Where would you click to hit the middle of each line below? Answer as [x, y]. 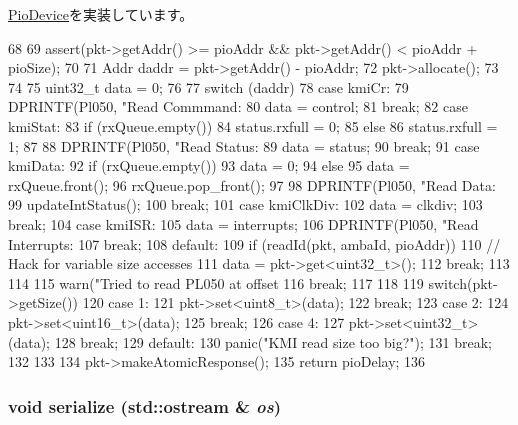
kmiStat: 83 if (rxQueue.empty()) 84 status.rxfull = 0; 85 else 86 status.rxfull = [253, 125]
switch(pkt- [463, 282]
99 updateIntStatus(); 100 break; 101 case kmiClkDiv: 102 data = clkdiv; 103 [245, 204]
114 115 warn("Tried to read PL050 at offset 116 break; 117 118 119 [216, 282]
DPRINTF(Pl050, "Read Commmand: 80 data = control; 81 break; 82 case [238, 106]
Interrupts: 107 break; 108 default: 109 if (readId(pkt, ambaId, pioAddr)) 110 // [254, 243]
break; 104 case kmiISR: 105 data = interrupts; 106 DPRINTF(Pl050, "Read [243, 223]
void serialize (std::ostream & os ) [145, 405]
